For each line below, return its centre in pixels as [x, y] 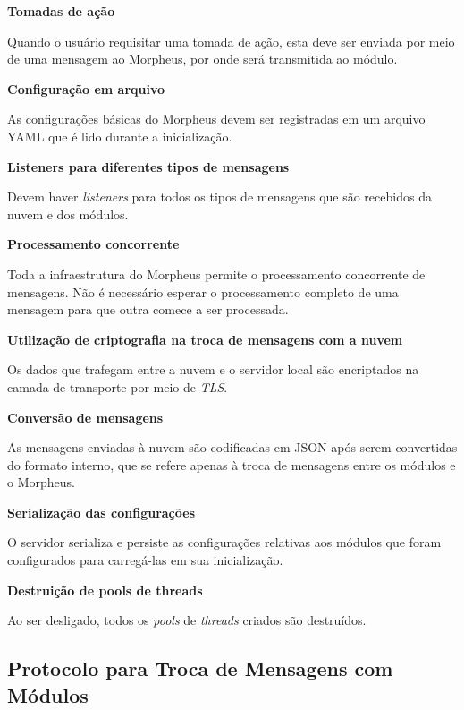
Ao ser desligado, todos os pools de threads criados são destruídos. [187, 620]
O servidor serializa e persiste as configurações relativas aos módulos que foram [224, 542]
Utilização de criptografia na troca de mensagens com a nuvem [205, 339]
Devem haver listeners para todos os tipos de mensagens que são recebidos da [219, 197]
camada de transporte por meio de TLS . [118, 386]
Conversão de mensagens [85, 417]
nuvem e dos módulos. [68, 214]
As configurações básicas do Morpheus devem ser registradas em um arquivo [216, 119]
